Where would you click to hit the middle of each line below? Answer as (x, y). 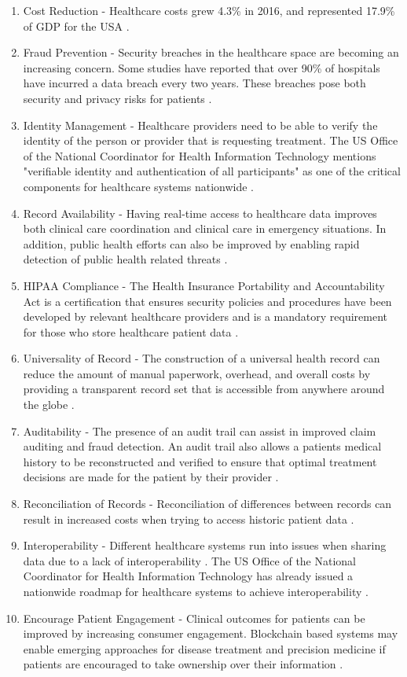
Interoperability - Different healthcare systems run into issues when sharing (205, 545)
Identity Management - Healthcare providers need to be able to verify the (200, 125)
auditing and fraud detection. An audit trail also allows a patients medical (202, 446)
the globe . (49, 405)
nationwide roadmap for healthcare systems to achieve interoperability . (196, 591)
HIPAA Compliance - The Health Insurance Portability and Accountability (204, 285)
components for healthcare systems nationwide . (139, 186)
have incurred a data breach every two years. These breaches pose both (194, 83)
